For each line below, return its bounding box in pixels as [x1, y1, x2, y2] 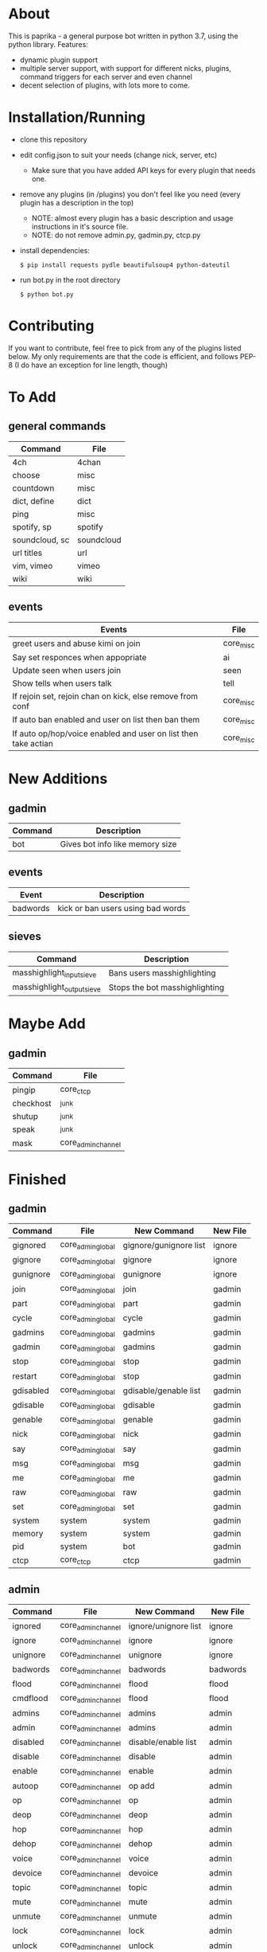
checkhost [12, 1098, 52, 1109]
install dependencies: [19, 245, 90, 255]
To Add [8, 388, 56, 406]
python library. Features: [8, 39, 89, 49]
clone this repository [19, 135, 87, 144]
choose [12, 469, 41, 480]
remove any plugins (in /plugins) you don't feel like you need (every [19, 189, 241, 199]
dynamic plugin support [19, 55, 98, 65]
